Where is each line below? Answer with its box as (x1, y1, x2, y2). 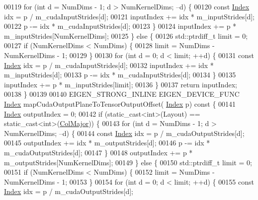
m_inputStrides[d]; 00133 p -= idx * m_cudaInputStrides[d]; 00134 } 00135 (4, 69, 236, 80)
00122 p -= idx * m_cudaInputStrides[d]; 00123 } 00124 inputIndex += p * (4, 21, 237, 31)
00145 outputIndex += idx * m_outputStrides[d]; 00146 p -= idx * (4, 137, 210, 148)
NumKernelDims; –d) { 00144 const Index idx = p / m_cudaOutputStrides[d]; (4, 128, 245, 138)
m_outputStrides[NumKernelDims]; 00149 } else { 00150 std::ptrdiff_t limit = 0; (4, 157, 252, 167)
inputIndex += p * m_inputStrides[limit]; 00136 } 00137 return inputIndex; (4, 79, 237, 89)
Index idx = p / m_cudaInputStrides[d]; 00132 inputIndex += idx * (4, 60, 214, 70)
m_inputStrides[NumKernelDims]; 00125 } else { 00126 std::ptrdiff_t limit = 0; (4, 30, 248, 41)
